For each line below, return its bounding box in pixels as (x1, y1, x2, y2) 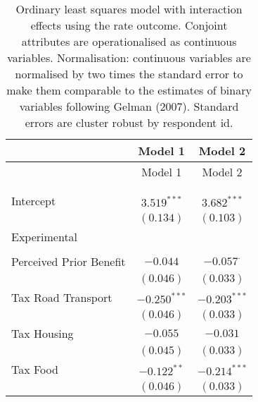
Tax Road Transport (11, 289, 112, 305)
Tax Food (11, 361, 58, 377)
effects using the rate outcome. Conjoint (30, 17, 228, 33)
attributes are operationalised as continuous (21, 33, 237, 49)
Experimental (11, 229, 78, 245)
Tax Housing (11, 325, 74, 341)
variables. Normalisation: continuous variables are (7, 49, 251, 66)
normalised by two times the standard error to (15, 66, 243, 82)
